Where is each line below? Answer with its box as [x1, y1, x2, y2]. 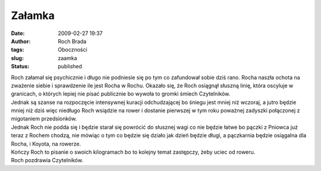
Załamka [11, 9, 55, 22]
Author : [11, 37, 31, 45]
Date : [11, 30, 25, 37]
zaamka [58, 54, 77, 62]
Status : [11, 63, 30, 70]
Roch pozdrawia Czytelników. [11, 157, 83, 164]
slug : [11, 54, 24, 62]
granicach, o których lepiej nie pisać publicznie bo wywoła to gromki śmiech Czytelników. [11, 90, 231, 97]
